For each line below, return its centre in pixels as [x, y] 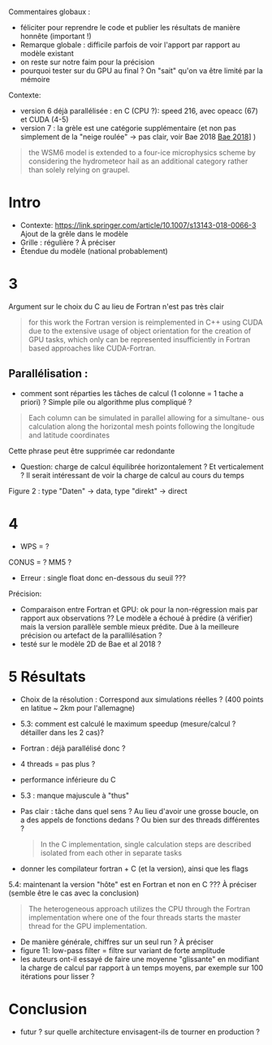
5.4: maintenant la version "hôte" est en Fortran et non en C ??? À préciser [133, 884]
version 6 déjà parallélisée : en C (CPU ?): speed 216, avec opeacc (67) [139, 111]
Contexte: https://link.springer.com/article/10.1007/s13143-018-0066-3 [138, 225]
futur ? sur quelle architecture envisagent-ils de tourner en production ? [140, 1031]
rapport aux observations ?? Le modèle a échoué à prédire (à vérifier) [136, 618]
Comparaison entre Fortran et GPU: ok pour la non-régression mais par [139, 609]
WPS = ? [35, 546]
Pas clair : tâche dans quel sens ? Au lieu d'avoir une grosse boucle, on [139, 811]
